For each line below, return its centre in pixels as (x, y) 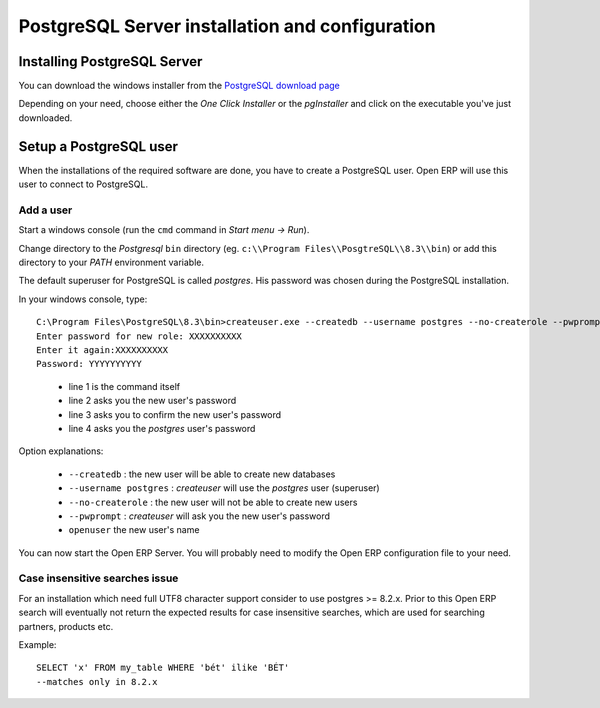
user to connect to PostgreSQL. (83, 184)
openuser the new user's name (134, 530)
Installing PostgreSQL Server (110, 61)
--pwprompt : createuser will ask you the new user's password (199, 516)
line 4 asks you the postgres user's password (162, 428)
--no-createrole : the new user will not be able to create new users (213, 502)
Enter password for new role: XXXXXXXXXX (139, 336)
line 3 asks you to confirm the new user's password (175, 414)
